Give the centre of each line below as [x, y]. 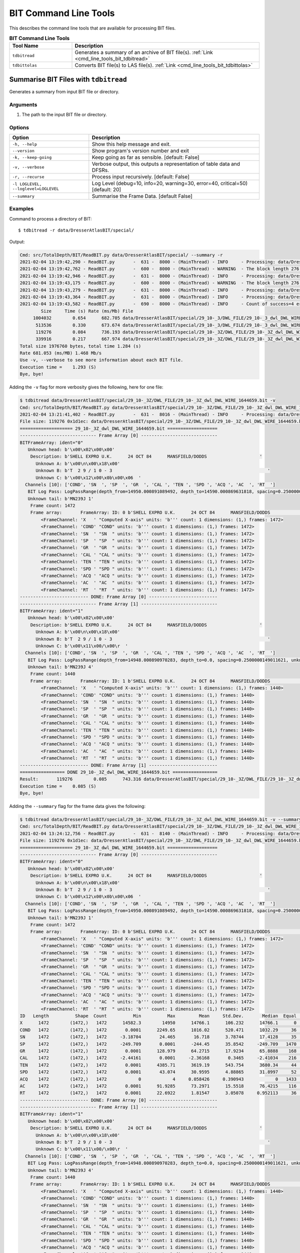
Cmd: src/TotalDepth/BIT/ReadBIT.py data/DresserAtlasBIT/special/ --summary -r [121, 255]
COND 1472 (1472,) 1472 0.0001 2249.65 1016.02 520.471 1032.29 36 [158, 1030]
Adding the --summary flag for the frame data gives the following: [77, 806]
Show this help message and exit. [131, 144]
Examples [21, 209]
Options [19, 127]
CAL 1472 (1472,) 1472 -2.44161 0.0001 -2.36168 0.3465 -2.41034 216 [158, 1058]
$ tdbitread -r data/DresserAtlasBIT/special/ [76, 230]
